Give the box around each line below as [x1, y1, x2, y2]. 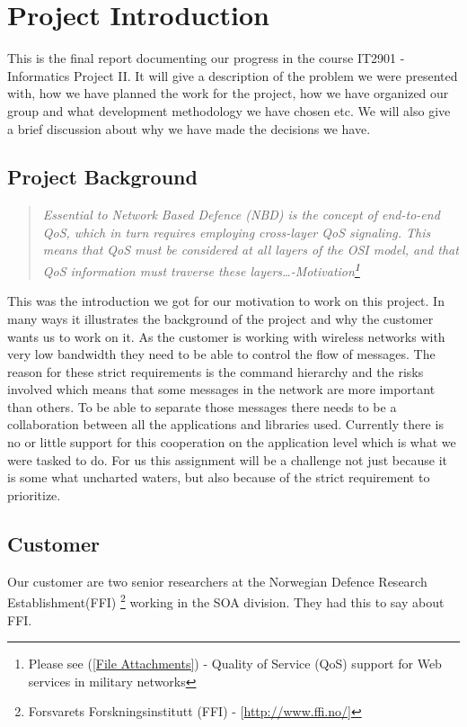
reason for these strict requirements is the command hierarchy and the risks [7, 362, 424, 381]
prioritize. [7, 485, 61, 504]
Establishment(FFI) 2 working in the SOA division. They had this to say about [7, 590, 445, 611]
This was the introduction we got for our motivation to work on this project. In [7, 292, 445, 310]
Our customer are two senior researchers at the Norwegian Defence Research [7, 571, 427, 590]
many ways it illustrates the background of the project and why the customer [7, 309, 434, 328]
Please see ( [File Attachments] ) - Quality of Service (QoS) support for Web [28, 654, 442, 673]
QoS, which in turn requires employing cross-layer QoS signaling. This [42, 222, 431, 241]
